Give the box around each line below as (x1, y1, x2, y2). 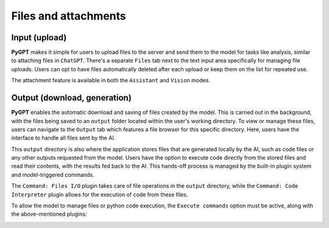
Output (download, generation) (11, 93, 132, 103)
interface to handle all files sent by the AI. (11, 134, 116, 141)
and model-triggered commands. (11, 171, 94, 178)
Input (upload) (11, 32, 67, 43)
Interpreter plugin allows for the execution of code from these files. (11, 191, 188, 198)
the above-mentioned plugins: (11, 210, 87, 218)
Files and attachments (11, 9, 126, 23)
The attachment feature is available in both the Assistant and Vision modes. (11, 77, 210, 84)
